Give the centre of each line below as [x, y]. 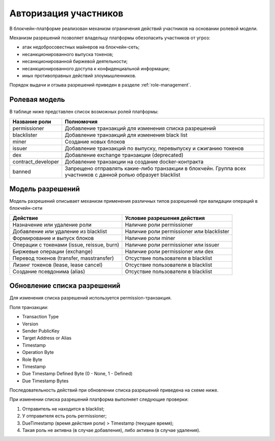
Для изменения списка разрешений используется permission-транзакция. [91, 298]
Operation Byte [38, 352]
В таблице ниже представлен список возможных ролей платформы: [84, 112]
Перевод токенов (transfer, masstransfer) [63, 258]
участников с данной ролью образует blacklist [122, 175]
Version [30, 324]
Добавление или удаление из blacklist [60, 231]
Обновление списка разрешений [65, 286]
